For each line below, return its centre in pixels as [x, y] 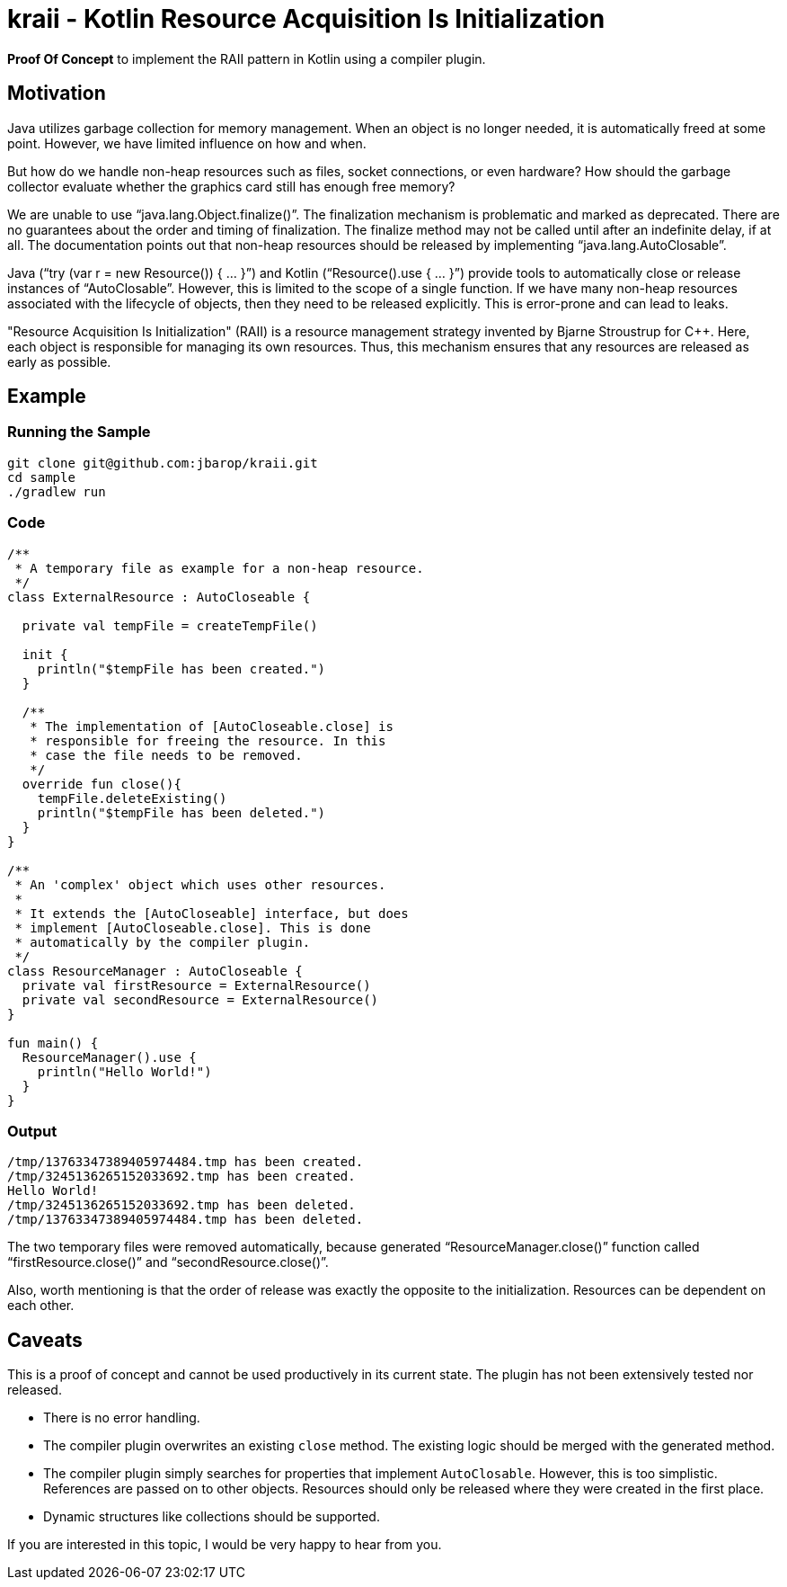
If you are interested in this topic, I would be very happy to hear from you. [225, 1545]
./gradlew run [57, 491]
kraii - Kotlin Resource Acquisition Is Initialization [306, 19]
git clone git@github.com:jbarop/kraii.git [163, 463]
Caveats [45, 1340]
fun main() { [53, 1043]
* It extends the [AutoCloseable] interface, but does [212, 913]
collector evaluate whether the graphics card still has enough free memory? [231, 186]
